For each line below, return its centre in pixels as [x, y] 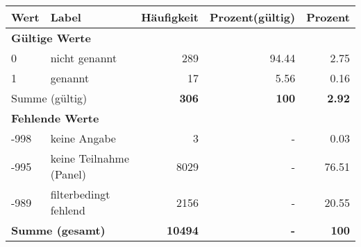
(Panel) [68, 174]
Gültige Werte [51, 38]
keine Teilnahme [90, 158]
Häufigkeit [170, 17]
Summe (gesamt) [58, 230]
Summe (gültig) [49, 98]
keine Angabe [83, 138]
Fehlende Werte [55, 118]
